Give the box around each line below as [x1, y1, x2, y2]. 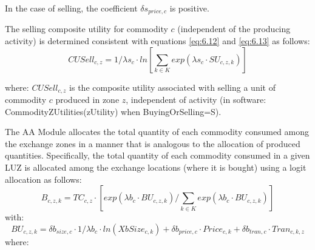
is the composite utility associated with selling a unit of [69, 81, 276, 93]
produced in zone [55, 93, 120, 106]
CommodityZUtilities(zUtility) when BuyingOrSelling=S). [5, 105, 222, 117]
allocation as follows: [5, 173, 82, 185]
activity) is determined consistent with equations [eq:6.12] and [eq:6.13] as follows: [5, 35, 310, 47]
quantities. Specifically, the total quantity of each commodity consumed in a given [5, 149, 310, 162]
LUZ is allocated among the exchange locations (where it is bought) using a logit [5, 161, 307, 174]
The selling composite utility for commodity [5, 22, 168, 35]
